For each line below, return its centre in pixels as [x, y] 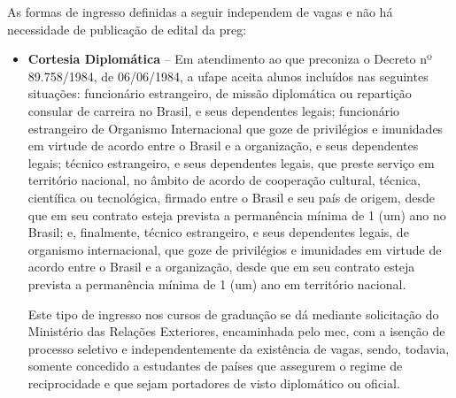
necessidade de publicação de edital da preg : [127, 29]
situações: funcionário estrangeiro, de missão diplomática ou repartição [220, 93]
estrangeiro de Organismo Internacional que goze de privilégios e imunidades [236, 128]
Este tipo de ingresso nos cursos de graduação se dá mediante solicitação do [233, 314]
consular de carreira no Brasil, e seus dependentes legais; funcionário [214, 110]
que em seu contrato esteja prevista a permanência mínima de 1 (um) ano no [237, 214]
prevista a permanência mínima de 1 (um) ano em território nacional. [217, 283]
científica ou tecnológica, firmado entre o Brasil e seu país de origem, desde [231, 197]
